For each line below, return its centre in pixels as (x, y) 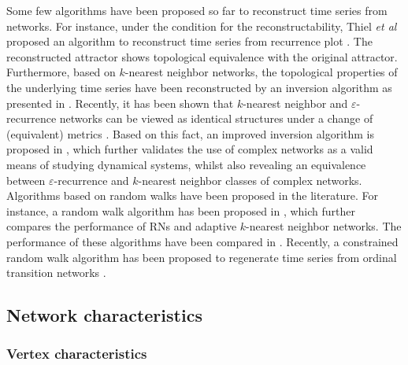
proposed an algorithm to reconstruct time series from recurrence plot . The (189, 41)
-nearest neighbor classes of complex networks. (250, 180)
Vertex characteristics (77, 354)
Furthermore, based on (61, 72)
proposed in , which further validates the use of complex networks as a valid (190, 149)
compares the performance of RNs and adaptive (122, 226)
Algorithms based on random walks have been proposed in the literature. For (193, 195)
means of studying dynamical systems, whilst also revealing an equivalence (186, 164)
